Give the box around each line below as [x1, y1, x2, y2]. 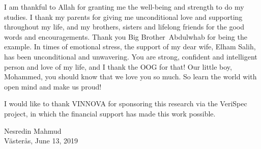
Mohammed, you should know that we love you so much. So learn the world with [4, 71, 257, 82]
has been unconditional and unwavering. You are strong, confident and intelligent [4, 51, 257, 62]
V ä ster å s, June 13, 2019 [4, 135, 78, 146]
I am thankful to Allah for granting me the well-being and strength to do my [4, 2, 244, 12]
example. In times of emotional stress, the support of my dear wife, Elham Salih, [4, 41, 256, 52]
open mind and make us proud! [4, 81, 102, 92]
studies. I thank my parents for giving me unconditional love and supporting [4, 11, 243, 22]
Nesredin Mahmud [4, 125, 62, 136]
